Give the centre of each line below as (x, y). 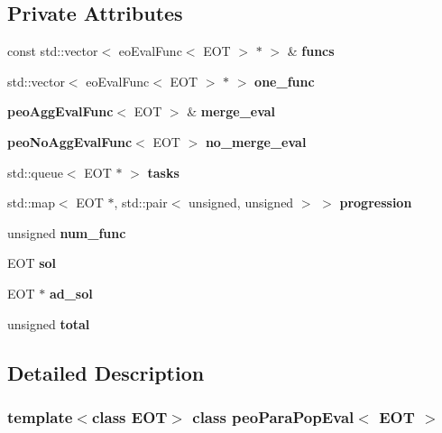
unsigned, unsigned (241, 203)
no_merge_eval (256, 141)
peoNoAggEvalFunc (70, 141)
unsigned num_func (67, 232)
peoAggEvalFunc (60, 111)
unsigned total (49, 323)
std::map (31, 203)
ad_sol (71, 293)
